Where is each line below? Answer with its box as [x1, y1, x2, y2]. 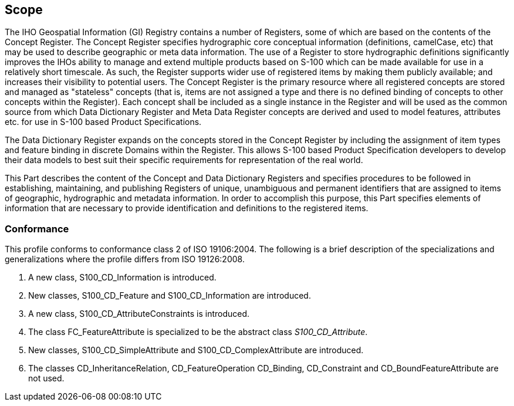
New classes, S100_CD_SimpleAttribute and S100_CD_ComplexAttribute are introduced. [28, 345, 364, 356]
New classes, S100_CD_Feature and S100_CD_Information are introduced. [28, 290, 311, 301]
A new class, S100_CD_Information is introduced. [28, 272, 217, 283]
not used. [28, 373, 65, 384]
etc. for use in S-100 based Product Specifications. [5, 117, 202, 127]
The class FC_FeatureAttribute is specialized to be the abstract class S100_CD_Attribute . [28, 327, 368, 337]
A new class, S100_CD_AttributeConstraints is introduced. [28, 309, 250, 319]
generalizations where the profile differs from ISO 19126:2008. [5, 254, 245, 265]
